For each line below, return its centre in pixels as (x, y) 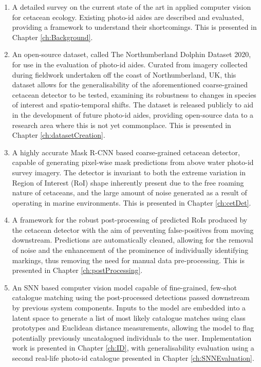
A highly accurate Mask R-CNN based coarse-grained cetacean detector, (126, 152)
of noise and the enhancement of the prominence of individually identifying (130, 250)
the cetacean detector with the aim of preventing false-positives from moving (133, 230)
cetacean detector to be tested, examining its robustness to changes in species (134, 94)
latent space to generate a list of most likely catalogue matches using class (129, 317)
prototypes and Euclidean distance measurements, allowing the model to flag (133, 328)
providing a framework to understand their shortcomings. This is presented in (134, 27)
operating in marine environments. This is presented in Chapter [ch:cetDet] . (132, 202)
